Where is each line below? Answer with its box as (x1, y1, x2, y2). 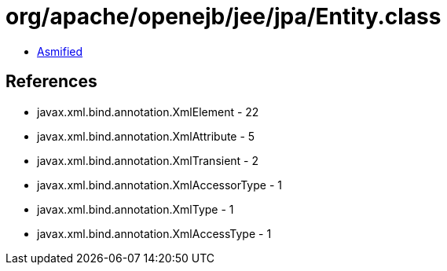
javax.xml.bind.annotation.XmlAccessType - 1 (37, 226, 272, 240)
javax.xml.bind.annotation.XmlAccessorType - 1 (37, 178, 282, 192)
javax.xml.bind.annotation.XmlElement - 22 (37, 104, 259, 119)
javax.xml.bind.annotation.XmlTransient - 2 (37, 153, 259, 167)
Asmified (37, 44, 83, 58)
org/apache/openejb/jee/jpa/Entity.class (5, 3, 442, 30)
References (5, 71, 97, 92)
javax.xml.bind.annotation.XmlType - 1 (37, 202, 234, 216)
